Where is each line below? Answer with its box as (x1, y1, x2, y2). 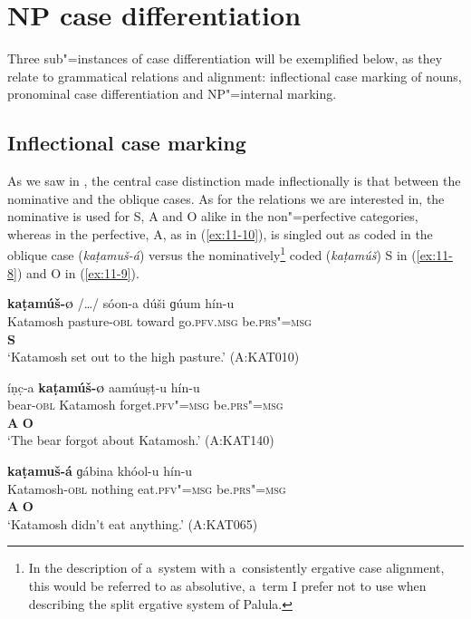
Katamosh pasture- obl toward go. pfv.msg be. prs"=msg (7, 311, 312, 330)
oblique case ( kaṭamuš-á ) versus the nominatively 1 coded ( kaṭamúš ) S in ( (7, 243, 417, 265)
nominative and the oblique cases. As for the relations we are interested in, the (7, 189, 445, 208)
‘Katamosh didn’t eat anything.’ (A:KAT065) (7, 514, 258, 533)
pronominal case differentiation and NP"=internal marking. (7, 84, 337, 103)
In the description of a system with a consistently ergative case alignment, (28, 558, 445, 577)
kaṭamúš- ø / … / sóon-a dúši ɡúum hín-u (7, 294, 235, 313)
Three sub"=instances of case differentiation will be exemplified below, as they (7, 49, 443, 68)
